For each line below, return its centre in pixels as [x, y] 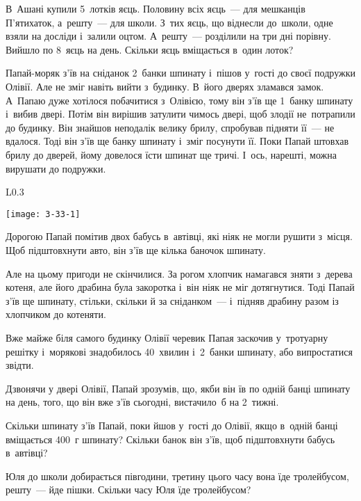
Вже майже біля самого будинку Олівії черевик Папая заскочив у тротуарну [167, 337]
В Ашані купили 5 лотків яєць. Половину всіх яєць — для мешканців [156, 8]
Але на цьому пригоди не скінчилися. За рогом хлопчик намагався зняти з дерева [179, 273]
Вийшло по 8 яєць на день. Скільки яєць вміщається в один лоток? [150, 49]
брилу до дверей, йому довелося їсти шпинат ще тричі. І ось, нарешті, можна [171, 154]
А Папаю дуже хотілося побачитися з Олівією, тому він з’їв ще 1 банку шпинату [179, 100]
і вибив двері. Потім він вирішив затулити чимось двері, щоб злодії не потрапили [180, 114]
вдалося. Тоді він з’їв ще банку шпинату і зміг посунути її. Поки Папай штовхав [177, 141]
